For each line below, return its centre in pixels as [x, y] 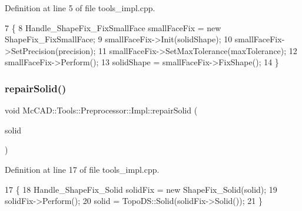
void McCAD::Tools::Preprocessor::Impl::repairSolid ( [101, 110]
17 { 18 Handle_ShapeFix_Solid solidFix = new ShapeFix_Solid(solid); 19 [141, 189]
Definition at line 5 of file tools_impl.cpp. [80, 8]
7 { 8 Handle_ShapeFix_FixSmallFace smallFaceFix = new [113, 27]
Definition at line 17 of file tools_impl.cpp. [82, 169]
